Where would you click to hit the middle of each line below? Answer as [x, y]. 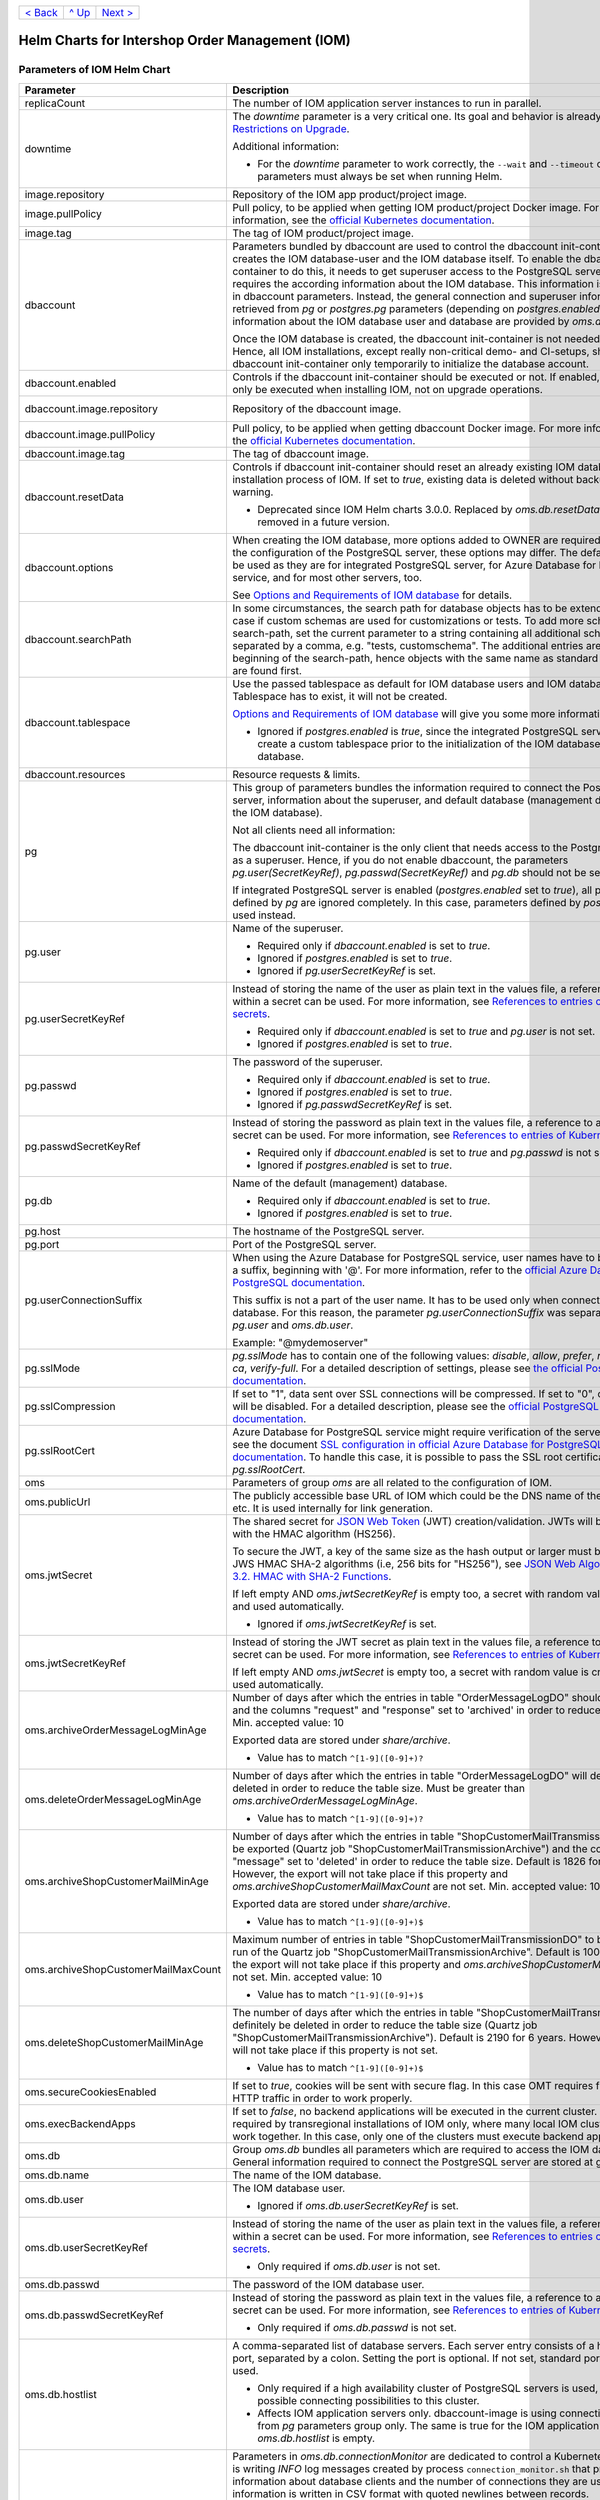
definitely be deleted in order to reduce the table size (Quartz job [384, 2025]
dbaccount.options [69, 567]
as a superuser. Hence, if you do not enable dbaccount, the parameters [400, 860]
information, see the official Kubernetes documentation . [363, 220]
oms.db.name [57, 2175]
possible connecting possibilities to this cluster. [368, 2400]
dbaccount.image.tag [74, 453]
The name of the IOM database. [306, 2175]
